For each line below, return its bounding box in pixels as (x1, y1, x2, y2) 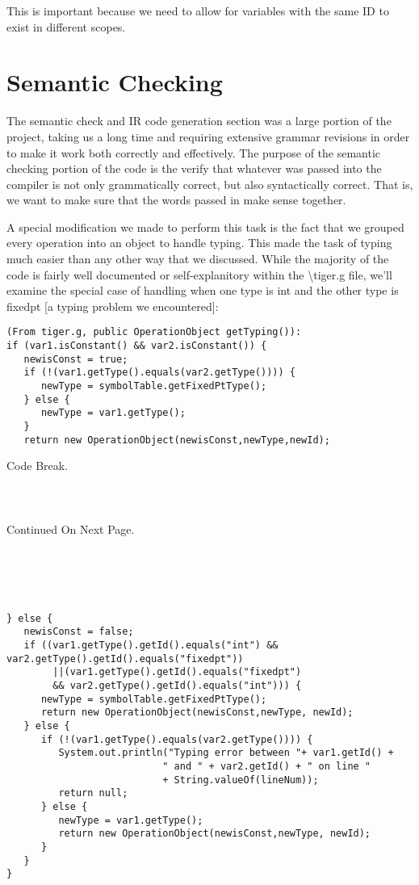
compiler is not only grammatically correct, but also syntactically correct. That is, (6, 175, 413, 192)
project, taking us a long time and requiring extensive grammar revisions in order (6, 128, 410, 145)
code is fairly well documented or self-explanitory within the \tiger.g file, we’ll (6, 266, 392, 283)
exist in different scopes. (6, 18, 126, 35)
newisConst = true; (23, 353, 128, 365)
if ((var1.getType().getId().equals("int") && (23, 640, 279, 651)
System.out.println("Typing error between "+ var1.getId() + (58, 747, 394, 759)
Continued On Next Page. (6, 520, 135, 537)
